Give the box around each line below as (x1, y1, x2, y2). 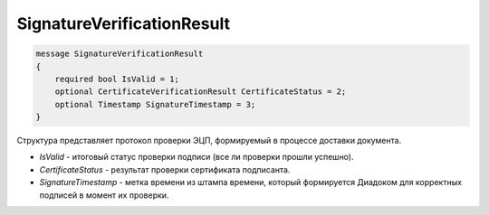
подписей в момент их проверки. (39, 190, 169, 201)
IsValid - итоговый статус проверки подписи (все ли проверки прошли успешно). (39, 152, 354, 163)
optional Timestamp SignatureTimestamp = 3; (54, 99, 256, 109)
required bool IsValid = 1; (54, 73, 180, 84)
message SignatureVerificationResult (35, 49, 204, 59)
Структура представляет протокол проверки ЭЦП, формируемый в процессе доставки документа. (16, 136, 402, 146)
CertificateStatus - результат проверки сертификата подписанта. (39, 164, 291, 175)
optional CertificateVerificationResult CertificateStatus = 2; (54, 87, 347, 97)
